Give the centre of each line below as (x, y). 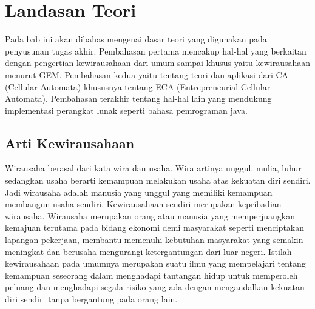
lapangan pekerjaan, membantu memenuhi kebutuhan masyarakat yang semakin (154, 240)
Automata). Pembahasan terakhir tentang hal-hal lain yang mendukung (138, 98)
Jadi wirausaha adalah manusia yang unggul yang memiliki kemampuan (139, 192)
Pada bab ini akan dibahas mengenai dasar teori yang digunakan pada (136, 39)
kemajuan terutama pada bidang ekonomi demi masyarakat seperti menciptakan (155, 228)
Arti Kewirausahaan (70, 143)
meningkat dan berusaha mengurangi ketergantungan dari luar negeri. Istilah (148, 251)
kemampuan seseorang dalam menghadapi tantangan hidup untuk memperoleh (151, 275)
